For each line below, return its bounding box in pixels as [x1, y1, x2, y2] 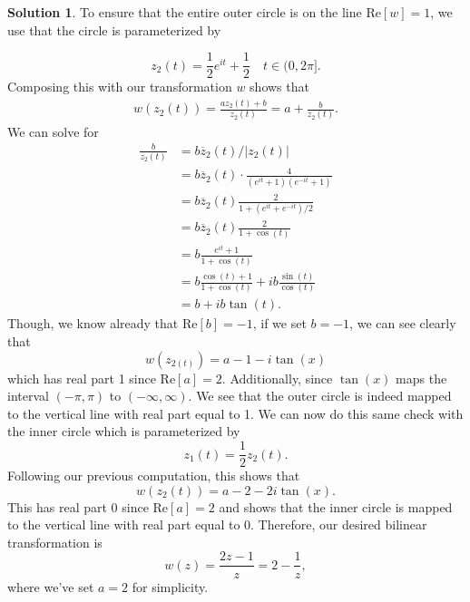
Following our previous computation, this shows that [7, 466, 300, 485]
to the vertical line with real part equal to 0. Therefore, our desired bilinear [7, 515, 427, 534]
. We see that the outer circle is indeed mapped [188, 386, 452, 405]
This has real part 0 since [7, 497, 149, 516]
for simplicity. [132, 577, 209, 596]
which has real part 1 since [7, 368, 156, 387]
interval [7, 386, 49, 405]
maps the [396, 368, 447, 387]
